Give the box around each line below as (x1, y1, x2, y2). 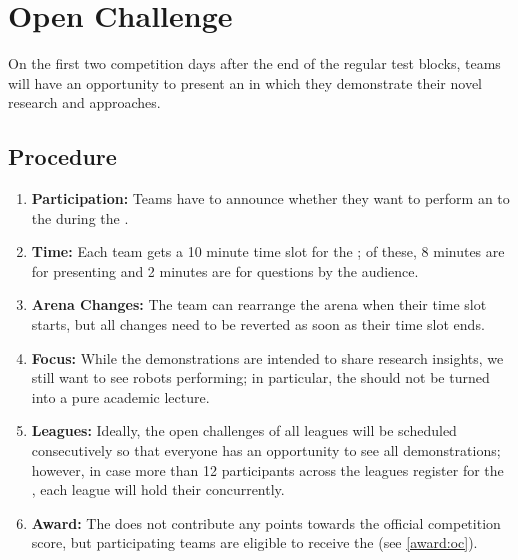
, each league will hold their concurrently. (31, 479, 285, 500)
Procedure (8, 141, 117, 172)
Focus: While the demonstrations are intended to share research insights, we (31, 347, 504, 368)
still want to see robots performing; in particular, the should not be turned (31, 367, 490, 388)
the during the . (31, 207, 129, 228)
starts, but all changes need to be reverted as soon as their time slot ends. (31, 314, 485, 335)
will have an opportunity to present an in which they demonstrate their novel (8, 72, 482, 93)
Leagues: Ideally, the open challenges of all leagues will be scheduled (31, 420, 457, 441)
